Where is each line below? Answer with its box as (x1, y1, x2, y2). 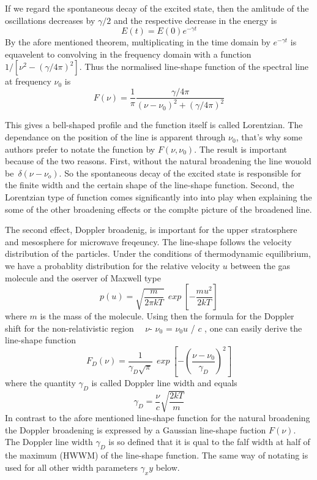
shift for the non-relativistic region (5, 321, 134, 334)
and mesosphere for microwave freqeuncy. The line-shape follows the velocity (5, 235, 292, 248)
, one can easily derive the (204, 321, 302, 334)
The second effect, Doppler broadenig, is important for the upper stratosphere (5, 223, 297, 236)
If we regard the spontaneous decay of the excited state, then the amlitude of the (5, 2, 309, 14)
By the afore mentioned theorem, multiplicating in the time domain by (5, 36, 270, 48)
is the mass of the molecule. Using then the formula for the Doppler (40, 310, 294, 322)
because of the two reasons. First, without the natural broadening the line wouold (5, 154, 311, 167)
